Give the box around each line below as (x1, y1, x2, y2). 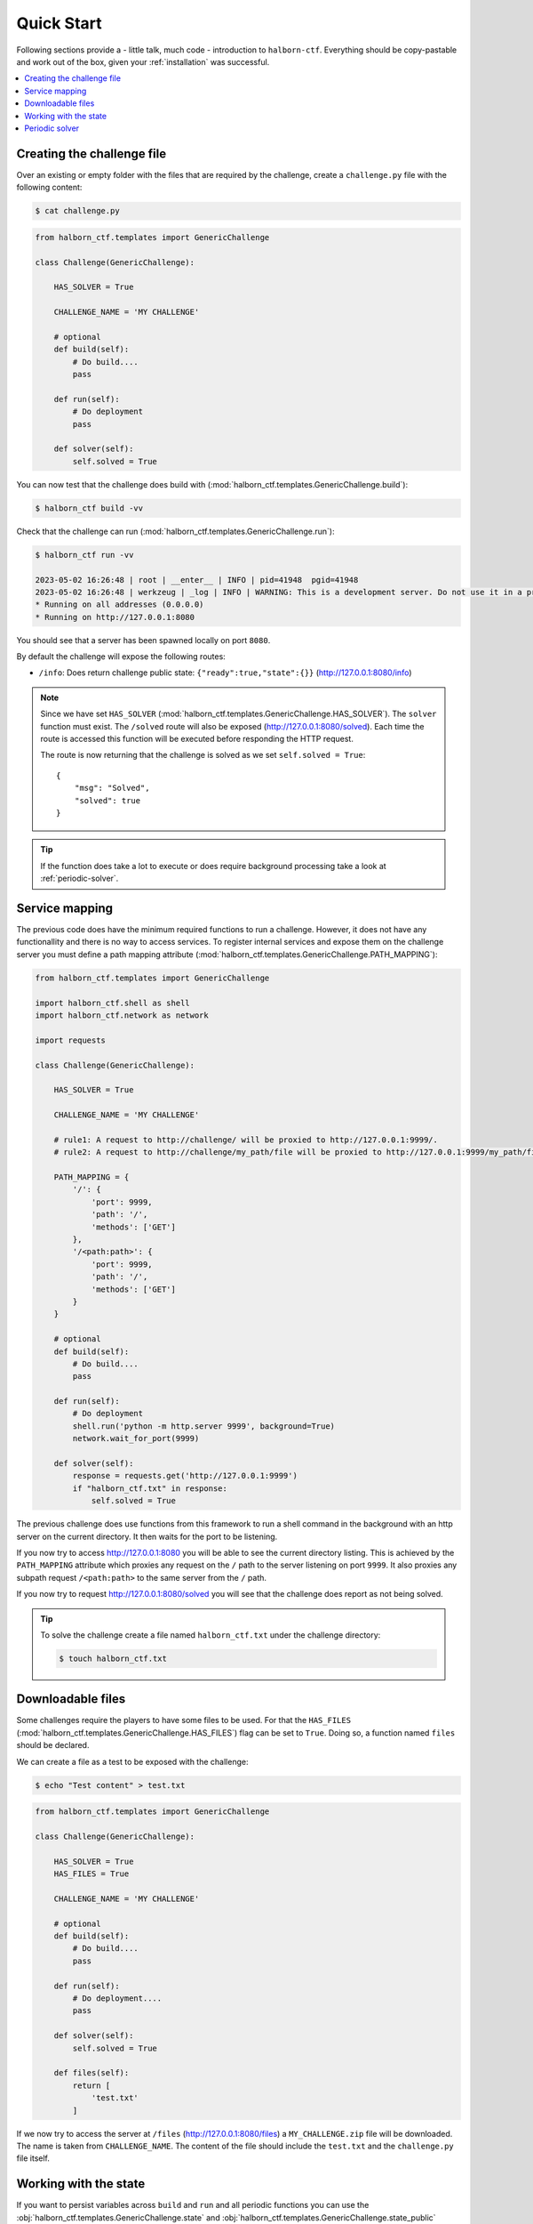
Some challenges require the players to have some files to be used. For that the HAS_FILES (16, 1715, 351, 1726)
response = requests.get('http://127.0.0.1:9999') (72, 1471, 298, 1481)
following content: (16, 182, 83, 193)
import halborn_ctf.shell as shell (35, 997, 190, 1008)
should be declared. (16, 1740, 90, 1751)
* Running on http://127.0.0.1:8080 (35, 612, 195, 622)
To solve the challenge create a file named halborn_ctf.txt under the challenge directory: (40, 1629, 381, 1640)
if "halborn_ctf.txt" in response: (72, 1483, 228, 1494)
